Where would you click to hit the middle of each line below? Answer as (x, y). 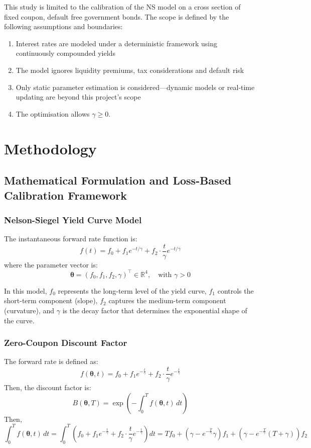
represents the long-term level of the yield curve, (132, 290)
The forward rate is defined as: (51, 361)
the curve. (19, 320)
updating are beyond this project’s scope (78, 97)
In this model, (26, 290)
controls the (236, 290)
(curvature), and (29, 310)
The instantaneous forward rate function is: (71, 239)
